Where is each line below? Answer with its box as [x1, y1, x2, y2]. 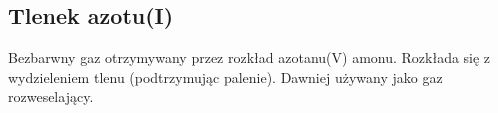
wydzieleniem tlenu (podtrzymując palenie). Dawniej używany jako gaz [8, 66, 443, 87]
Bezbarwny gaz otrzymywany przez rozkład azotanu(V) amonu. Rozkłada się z [8, 47, 491, 68]
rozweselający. [8, 86, 94, 107]
